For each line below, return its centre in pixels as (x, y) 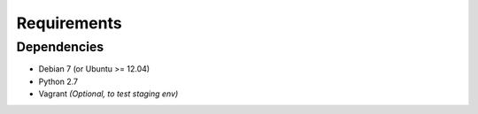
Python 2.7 (58, 81)
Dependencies (60, 47)
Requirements (69, 23)
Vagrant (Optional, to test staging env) (108, 94)
